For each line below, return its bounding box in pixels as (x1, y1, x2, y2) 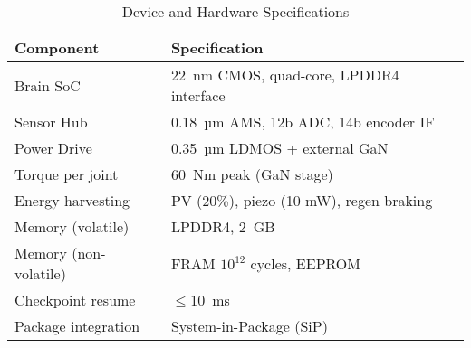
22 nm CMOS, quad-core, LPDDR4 (170, 64, 399, 85)
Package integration (14, 315, 140, 336)
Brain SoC (14, 74, 81, 96)
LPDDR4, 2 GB (170, 216, 275, 237)
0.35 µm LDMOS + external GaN (170, 137, 389, 158)
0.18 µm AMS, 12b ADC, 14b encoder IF (170, 111, 435, 132)
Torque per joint (14, 164, 119, 184)
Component (14, 37, 100, 58)
